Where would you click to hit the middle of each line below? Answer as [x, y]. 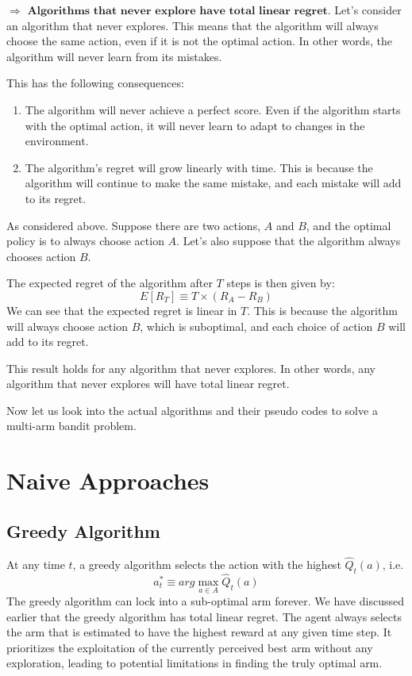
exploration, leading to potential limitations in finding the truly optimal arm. [194, 663]
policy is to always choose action [85, 241]
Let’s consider [368, 10]
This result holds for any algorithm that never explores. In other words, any [191, 368]
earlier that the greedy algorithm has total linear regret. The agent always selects [204, 616]
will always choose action [67, 326]
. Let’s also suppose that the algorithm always [289, 241]
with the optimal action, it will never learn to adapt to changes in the [195, 125]
